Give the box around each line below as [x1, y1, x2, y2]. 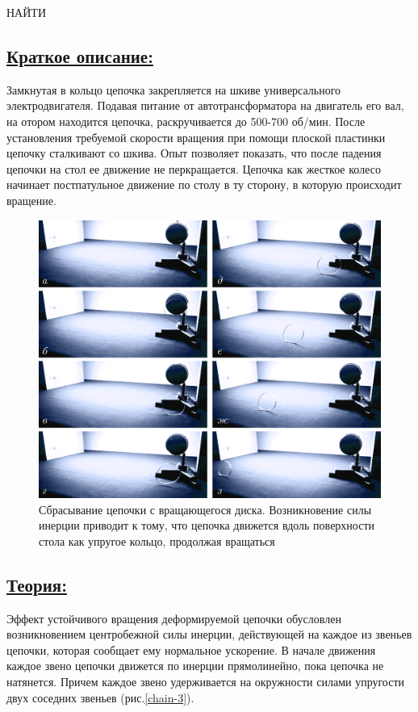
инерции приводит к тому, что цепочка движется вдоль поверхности [39, 517, 375, 534]
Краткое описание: [6, 43, 153, 68]
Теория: [6, 572, 67, 597]
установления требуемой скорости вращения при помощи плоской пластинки [6, 128, 386, 145]
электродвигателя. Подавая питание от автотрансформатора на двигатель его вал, [6, 97, 404, 114]
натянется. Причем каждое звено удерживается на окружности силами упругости [6, 673, 405, 689]
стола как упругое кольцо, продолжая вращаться [39, 532, 275, 549]
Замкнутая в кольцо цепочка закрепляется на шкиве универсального [6, 81, 341, 98]
